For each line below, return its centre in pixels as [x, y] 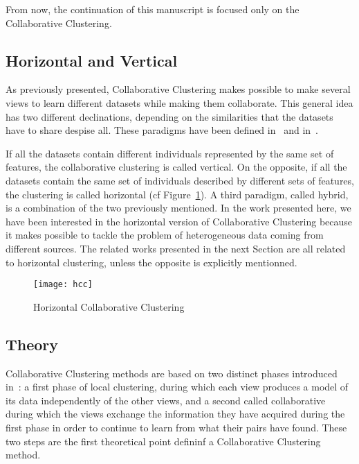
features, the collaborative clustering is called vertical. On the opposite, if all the [176, 167]
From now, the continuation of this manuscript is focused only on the [153, 9]
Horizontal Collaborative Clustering [109, 306]
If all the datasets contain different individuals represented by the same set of [170, 153]
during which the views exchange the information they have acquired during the [175, 414]
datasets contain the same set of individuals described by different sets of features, [180, 180]
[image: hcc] [63, 285]
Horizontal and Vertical [92, 60]
